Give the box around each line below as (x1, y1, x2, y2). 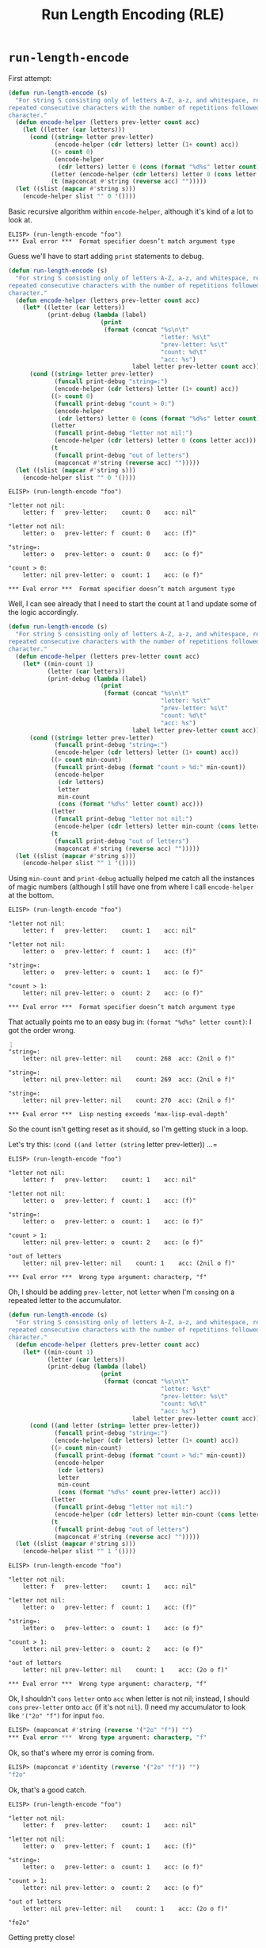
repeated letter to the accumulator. (8, 1296, 121, 1305)
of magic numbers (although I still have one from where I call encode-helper (8, 882, 255, 891)
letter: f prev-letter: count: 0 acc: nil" (22, 508, 196, 517)
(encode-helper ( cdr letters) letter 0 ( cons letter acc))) (54, 437, 257, 445)
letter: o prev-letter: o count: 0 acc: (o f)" (22, 551, 203, 559)
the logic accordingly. (8, 608, 79, 617)
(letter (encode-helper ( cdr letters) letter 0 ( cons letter (50, 170, 257, 178)
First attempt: (8, 73, 52, 83)
